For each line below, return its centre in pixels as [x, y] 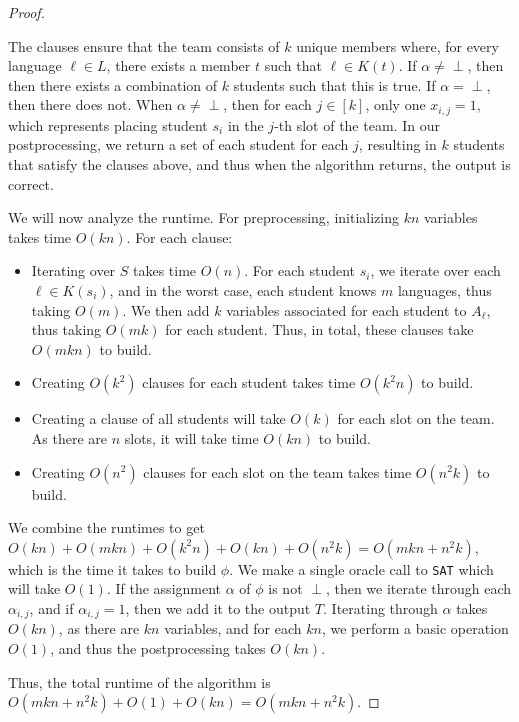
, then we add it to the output [218, 607]
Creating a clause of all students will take [158, 418]
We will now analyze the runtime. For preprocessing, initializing [203, 217]
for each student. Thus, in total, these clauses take [319, 329]
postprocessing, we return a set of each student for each [178, 144]
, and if [51, 607]
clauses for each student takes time [249, 382]
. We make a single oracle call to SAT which [361, 568]
